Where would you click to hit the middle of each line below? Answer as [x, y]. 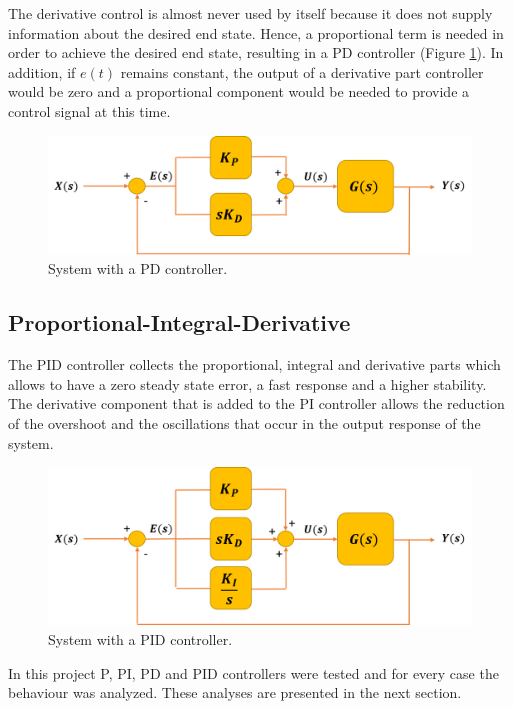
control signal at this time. [89, 110]
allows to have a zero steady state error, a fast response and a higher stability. [247, 383]
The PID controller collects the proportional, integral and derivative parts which [254, 364]
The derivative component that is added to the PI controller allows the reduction [256, 403]
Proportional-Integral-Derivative [179, 322]
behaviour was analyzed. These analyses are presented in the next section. [235, 692]
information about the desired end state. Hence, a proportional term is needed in [256, 32]
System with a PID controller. [140, 638]
